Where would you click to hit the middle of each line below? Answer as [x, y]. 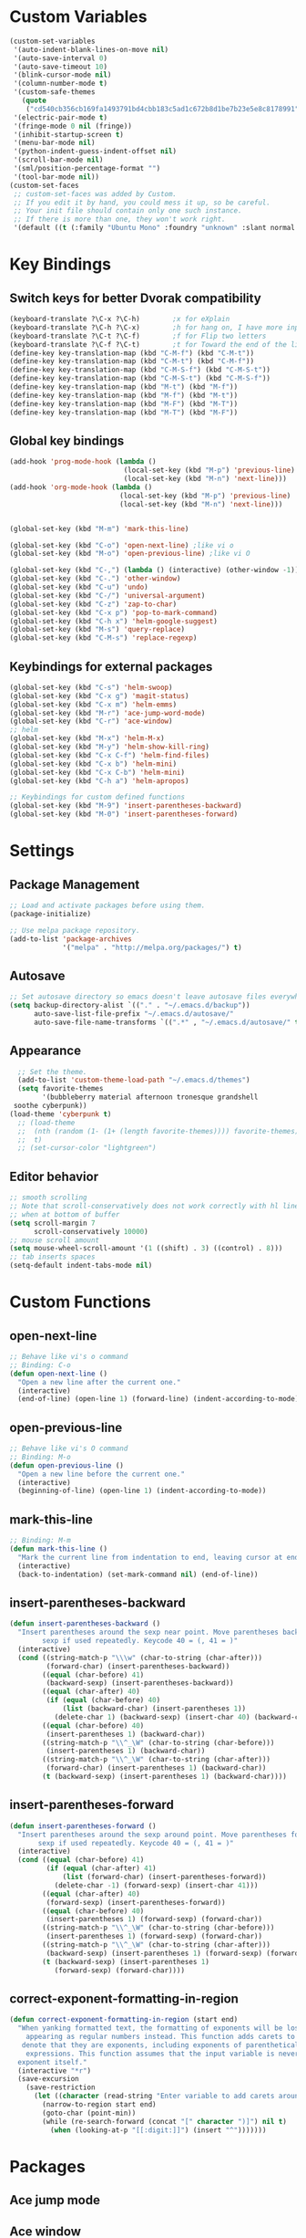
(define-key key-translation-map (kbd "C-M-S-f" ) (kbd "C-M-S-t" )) [140, 370]
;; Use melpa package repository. [75, 930]
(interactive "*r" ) [55, 2071]
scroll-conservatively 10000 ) [91, 1231]
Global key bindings [67, 440]
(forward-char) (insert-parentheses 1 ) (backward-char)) [156, 1768]
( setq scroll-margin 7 [52, 1223]
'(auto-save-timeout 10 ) [60, 67]
